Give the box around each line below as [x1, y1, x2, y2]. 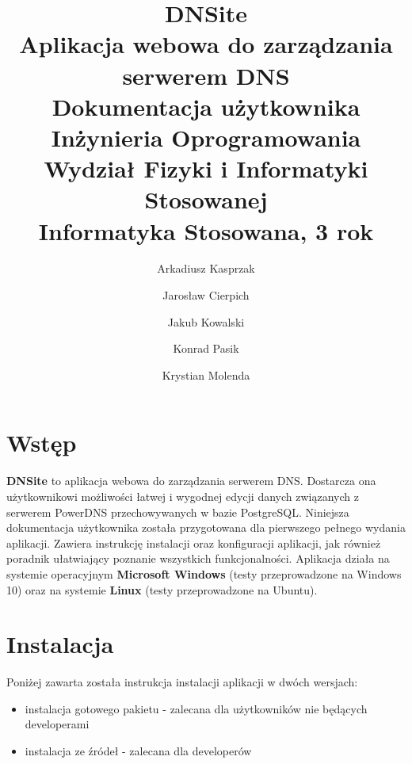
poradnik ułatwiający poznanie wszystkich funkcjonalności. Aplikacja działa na [6, 550, 390, 567]
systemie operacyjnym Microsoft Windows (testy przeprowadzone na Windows [6, 565, 402, 582]
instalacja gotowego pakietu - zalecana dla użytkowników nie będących [25, 700, 368, 716]
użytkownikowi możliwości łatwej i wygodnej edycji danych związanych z [6, 487, 359, 504]
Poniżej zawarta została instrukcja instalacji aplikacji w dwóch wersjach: [6, 674, 358, 690]
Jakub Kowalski [167, 313, 245, 330]
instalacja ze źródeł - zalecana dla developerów [25, 743, 252, 758]
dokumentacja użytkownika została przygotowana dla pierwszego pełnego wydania [6, 519, 406, 536]
